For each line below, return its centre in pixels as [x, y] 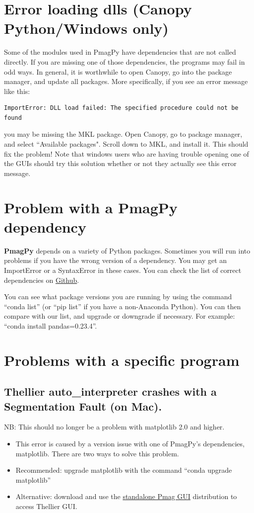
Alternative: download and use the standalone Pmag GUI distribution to [126, 496]
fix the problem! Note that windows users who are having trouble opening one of [127, 153]
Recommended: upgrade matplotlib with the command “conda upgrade [124, 470]
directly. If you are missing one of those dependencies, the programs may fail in [125, 61]
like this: [17, 91]
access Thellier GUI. [46, 506]
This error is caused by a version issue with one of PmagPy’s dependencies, [130, 444]
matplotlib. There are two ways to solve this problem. [97, 453]
